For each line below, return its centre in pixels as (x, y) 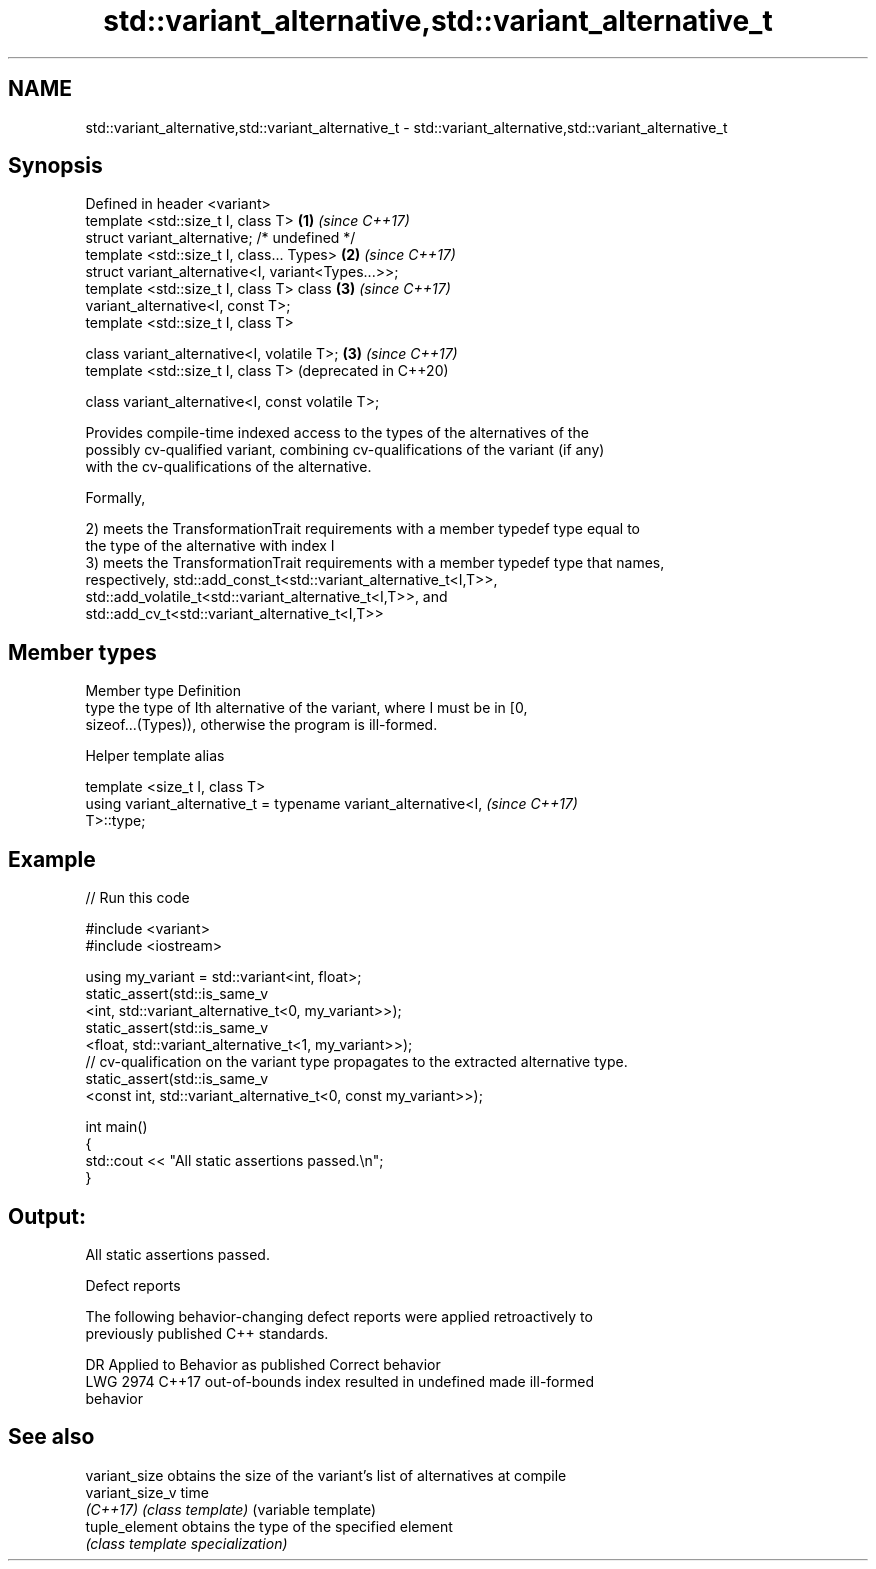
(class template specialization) (186, 1543)
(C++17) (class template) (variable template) (231, 1509)
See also (51, 1437)
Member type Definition (163, 691)
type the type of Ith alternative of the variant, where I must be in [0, (306, 708)
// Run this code (137, 898)
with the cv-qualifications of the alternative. (228, 467)
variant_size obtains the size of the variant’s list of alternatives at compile (326, 1475)
